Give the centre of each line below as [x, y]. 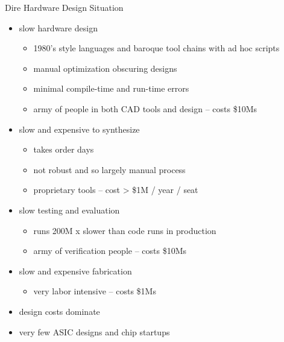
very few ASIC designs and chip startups [94, 331]
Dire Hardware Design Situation [64, 7]
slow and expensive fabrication [75, 271]
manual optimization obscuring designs [105, 68]
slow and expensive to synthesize [79, 129]
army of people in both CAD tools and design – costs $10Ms [145, 108]
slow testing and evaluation [69, 210]
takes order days [64, 149]
